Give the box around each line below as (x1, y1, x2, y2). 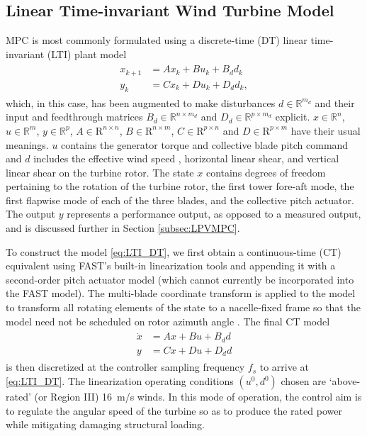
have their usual (290, 123, 361, 138)
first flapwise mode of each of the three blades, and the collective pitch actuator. (6, 192, 354, 207)
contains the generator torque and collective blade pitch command (61, 137, 349, 152)
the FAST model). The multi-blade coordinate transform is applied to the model (6, 286, 356, 301)
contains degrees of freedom (205, 164, 326, 179)
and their (315, 95, 355, 110)
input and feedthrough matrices (6, 109, 143, 124)
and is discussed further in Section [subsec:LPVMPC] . (6, 220, 240, 235)
